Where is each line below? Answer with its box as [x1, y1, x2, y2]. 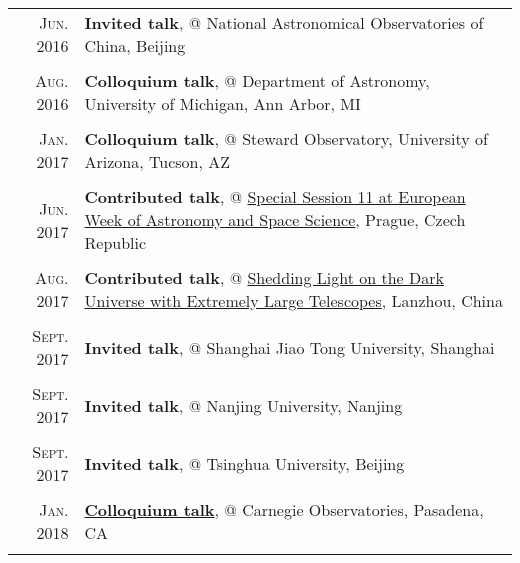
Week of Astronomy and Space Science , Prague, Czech [84, 208, 466, 231]
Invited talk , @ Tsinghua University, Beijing [84, 451, 405, 475]
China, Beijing [84, 34, 186, 57]
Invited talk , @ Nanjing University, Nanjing [84, 393, 403, 417]
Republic [84, 231, 147, 254]
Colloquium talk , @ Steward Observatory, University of [84, 127, 488, 150]
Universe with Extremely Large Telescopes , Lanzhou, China [84, 289, 503, 312]
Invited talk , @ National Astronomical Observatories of [84, 11, 484, 34]
